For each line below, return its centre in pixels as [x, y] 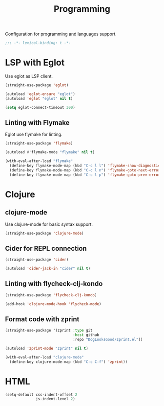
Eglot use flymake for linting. [34, 134]
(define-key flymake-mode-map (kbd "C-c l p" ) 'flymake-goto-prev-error [85, 175]
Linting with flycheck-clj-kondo [54, 284]
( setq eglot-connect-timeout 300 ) [40, 107]
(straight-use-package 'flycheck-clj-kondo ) [51, 295]
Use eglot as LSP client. [29, 76]
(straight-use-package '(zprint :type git [49, 331]
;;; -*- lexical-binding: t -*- [38, 43]
